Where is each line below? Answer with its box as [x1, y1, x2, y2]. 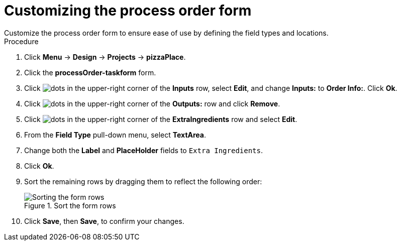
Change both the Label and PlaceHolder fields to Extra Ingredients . [24, 146, 263, 155]
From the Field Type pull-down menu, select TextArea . [24, 130, 207, 139]
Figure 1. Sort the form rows [24, 201, 116, 210]
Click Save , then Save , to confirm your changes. [24, 216, 184, 225]
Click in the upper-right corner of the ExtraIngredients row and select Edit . [24, 114, 297, 124]
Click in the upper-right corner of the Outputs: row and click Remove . [24, 99, 280, 108]
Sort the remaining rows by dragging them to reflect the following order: [24, 177, 262, 186]
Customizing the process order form [4, 2, 252, 19]
